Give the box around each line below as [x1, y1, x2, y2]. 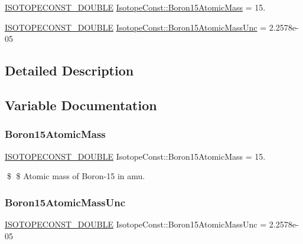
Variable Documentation [5, 95, 157, 114]
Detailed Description [5, 61, 134, 80]
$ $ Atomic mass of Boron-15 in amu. [6, 170, 145, 182]
